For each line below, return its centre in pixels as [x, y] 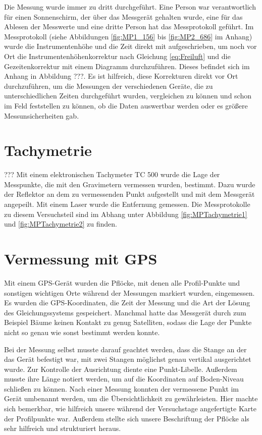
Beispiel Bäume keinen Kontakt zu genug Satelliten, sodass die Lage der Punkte [128, 322]
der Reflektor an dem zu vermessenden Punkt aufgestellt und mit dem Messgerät [129, 194]
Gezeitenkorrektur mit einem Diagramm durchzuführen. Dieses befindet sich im [127, 66]
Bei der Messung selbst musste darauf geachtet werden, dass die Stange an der [125, 349]
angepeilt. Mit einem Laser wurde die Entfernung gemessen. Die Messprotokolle [127, 204]
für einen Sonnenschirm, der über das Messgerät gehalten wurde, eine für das [123, 16]
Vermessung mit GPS [81, 258]
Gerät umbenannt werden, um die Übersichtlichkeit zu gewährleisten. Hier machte [131, 398]
